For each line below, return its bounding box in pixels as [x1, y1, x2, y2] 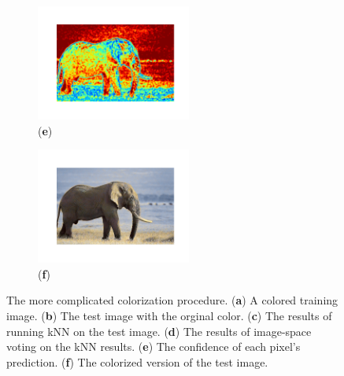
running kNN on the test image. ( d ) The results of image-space [6, 323, 312, 339]
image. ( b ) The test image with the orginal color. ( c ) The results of [6, 307, 332, 323]
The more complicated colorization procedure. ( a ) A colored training [6, 292, 338, 308]
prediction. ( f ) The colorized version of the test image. [6, 353, 268, 370]
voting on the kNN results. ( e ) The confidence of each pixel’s [6, 338, 301, 355]
